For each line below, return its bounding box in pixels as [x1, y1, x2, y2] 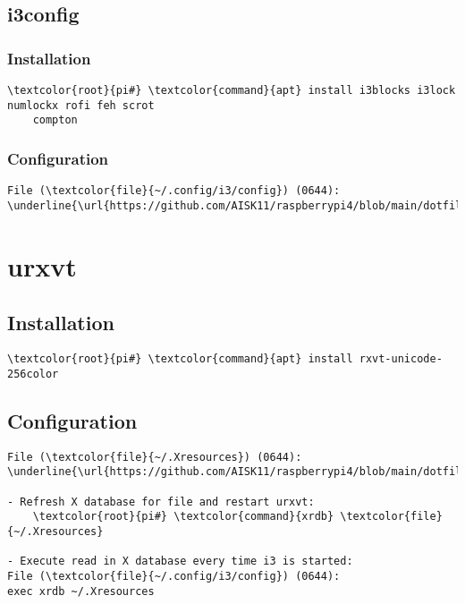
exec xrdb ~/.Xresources [7, 584, 155, 598]
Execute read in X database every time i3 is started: [20, 555, 353, 568]
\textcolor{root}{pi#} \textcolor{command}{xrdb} [32, 510, 334, 523]
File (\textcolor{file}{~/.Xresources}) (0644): [7, 450, 302, 464]
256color [7, 367, 59, 380]
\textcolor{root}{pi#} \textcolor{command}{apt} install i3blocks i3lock [7, 84, 456, 97]
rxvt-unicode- [359, 353, 443, 366]
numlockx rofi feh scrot [7, 98, 155, 112]
